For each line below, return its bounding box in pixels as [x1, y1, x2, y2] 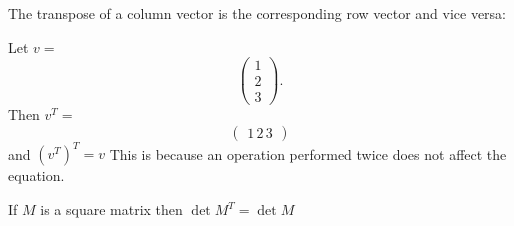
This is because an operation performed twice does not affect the [109, 143, 507, 164]
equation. [8, 165, 65, 186]
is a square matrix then [40, 199, 183, 220]
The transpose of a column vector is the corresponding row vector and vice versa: [8, 3, 507, 23]
